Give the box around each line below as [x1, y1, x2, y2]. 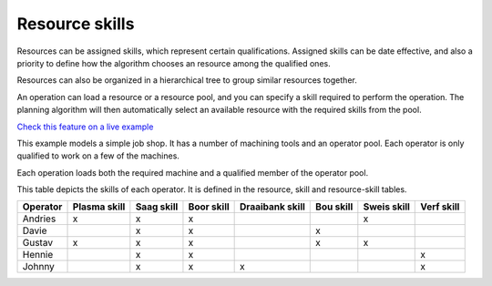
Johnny [22, 260, 55, 273]
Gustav [22, 237, 54, 250]
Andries [22, 212, 56, 225]
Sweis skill [363, 200, 410, 213]
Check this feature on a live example [16, 121, 154, 132]
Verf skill [420, 200, 460, 213]
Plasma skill [72, 200, 126, 213]
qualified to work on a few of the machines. [16, 150, 179, 161]
